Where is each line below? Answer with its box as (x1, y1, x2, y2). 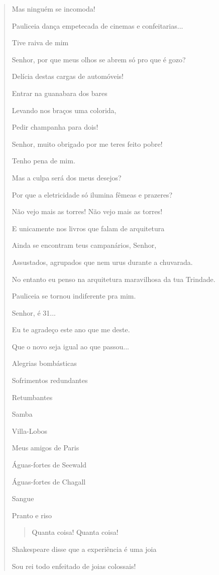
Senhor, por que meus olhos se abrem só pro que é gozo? (12, 54, 186, 64)
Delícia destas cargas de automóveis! (12, 71, 124, 81)
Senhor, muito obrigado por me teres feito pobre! (12, 138, 163, 149)
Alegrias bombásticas (12, 358, 77, 368)
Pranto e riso (12, 510, 52, 520)
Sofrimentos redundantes (12, 375, 88, 386)
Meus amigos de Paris (12, 442, 79, 453)
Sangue (12, 493, 34, 504)
